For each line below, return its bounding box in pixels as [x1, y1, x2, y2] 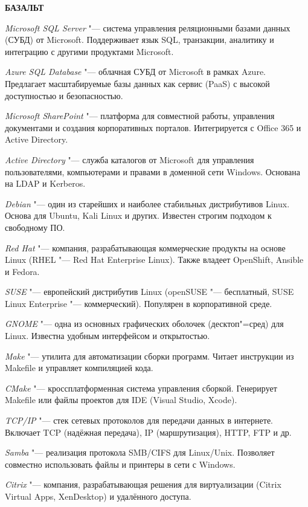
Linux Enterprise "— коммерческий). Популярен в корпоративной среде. [5, 297, 272, 309]
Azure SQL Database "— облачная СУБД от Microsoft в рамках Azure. [5, 65, 266, 78]
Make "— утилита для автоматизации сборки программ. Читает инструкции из [5, 349, 294, 362]
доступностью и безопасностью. [5, 89, 123, 102]
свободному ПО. [5, 221, 65, 233]
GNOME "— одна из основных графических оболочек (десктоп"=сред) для [5, 317, 284, 330]
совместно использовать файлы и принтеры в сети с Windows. [5, 457, 236, 470]
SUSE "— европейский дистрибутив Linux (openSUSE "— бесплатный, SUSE [5, 285, 294, 298]
